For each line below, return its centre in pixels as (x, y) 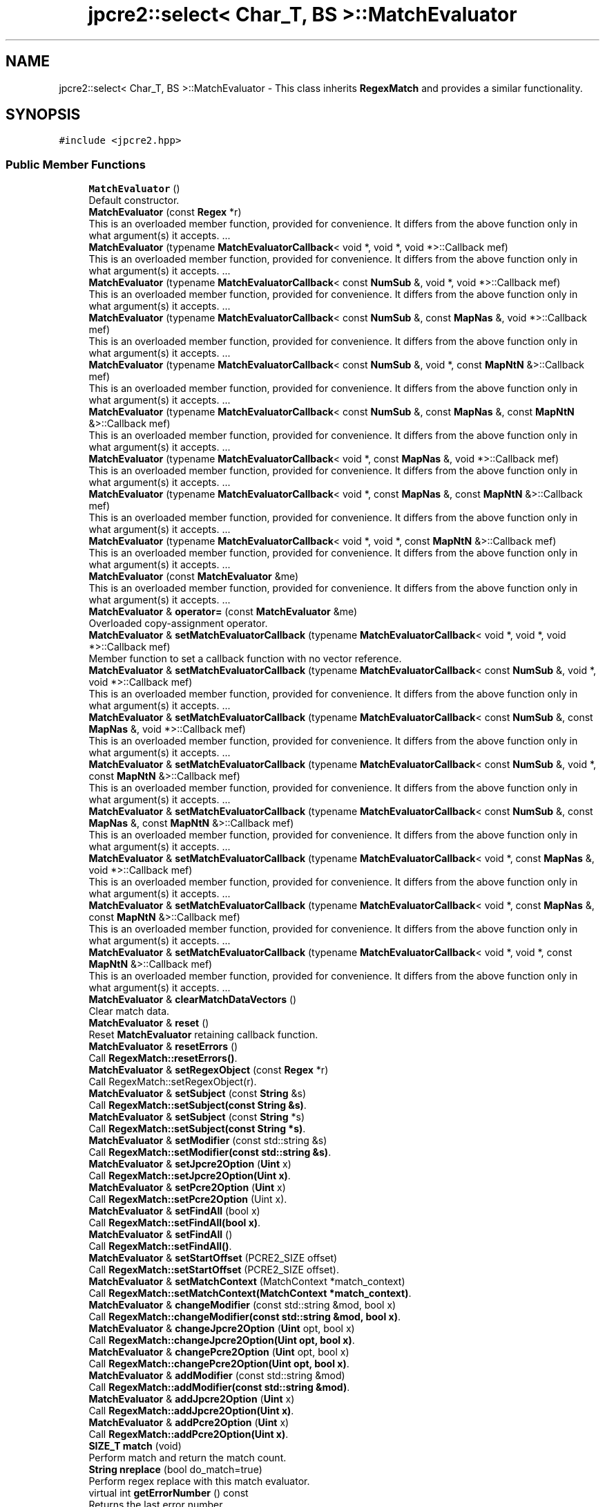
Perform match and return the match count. (188, 1458)
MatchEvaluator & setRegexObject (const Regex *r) (209, 1070)
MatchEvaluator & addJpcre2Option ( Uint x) (192, 1399)
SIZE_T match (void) (135, 1446)
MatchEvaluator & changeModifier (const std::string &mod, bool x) (242, 1305)
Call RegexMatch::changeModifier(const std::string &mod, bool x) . (244, 1317)
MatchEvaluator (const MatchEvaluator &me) (194, 577)
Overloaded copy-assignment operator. (178, 624)
